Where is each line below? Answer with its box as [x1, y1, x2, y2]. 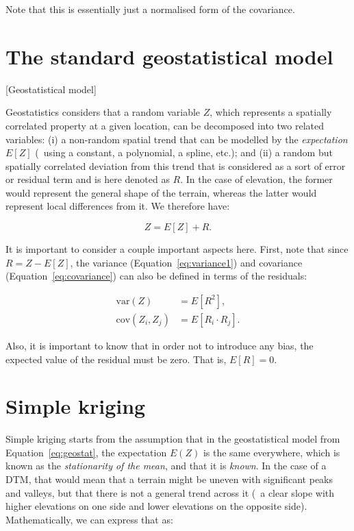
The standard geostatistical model [5, 42, 333, 70]
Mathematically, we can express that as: [5, 512, 173, 526]
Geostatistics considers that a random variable [5, 105, 201, 119]
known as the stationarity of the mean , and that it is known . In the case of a [5, 458, 327, 473]
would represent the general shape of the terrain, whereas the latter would [5, 185, 317, 199]
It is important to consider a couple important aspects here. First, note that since [5, 242, 349, 256]
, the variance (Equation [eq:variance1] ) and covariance [70, 255, 303, 269]
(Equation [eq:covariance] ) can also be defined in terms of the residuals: [5, 269, 307, 283]
